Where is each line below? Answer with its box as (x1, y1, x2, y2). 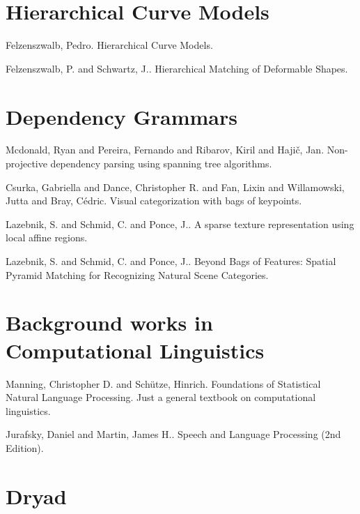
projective (6, 156, 47, 171)
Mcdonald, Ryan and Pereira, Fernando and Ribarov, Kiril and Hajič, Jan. (6, 142, 324, 157)
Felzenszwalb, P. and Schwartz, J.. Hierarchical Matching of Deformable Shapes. (6, 61, 348, 75)
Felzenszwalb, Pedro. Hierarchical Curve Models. (6, 38, 213, 52)
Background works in (6, 308, 213, 337)
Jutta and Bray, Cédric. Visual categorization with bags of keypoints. (6, 193, 302, 208)
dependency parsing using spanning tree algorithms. (50, 156, 272, 171)
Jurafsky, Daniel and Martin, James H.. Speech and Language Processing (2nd (6, 427, 341, 441)
